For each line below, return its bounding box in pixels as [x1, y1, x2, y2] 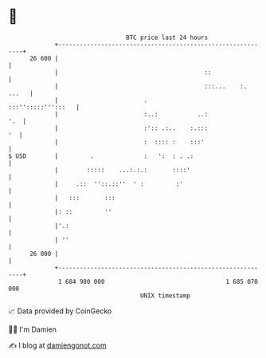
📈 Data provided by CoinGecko [8, 306, 112, 316]
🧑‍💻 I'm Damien [8, 325, 57, 334]
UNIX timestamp [139, 291, 191, 300]
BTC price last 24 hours [126, 33, 209, 41]
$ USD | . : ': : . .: [8, 151, 194, 160]
